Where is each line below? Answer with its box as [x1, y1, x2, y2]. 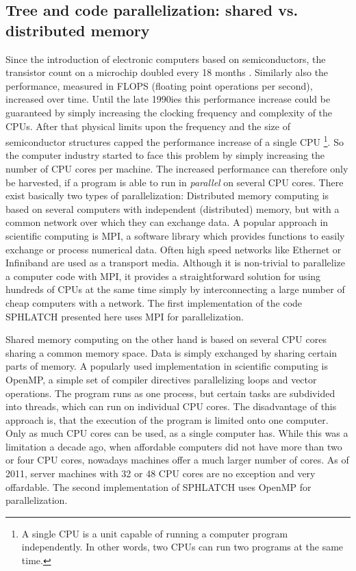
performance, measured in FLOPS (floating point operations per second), [5, 78, 313, 92]
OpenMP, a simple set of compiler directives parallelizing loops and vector [5, 372, 317, 386]
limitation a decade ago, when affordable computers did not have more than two [5, 439, 342, 453]
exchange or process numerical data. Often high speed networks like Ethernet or [5, 242, 342, 256]
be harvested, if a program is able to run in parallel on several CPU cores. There [5, 175, 344, 189]
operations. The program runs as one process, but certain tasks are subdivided [5, 385, 335, 400]
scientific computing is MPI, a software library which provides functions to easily [5, 228, 345, 242]
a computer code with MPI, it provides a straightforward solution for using [5, 268, 321, 283]
